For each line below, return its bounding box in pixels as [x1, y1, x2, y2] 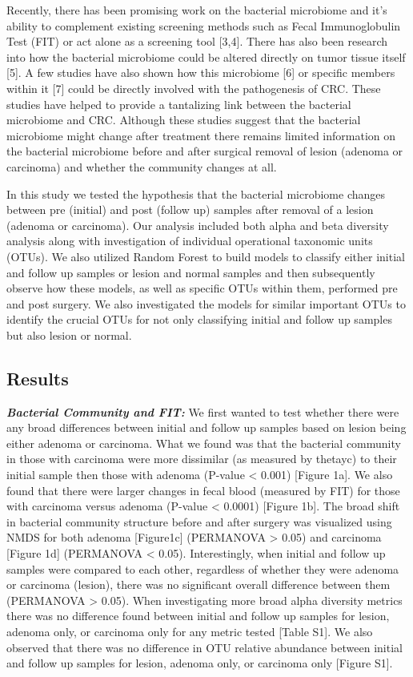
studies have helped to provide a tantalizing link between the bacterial [6, 95, 351, 112]
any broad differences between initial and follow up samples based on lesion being [6, 419, 407, 436]
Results [6, 365, 69, 390]
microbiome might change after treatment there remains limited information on [6, 127, 396, 143]
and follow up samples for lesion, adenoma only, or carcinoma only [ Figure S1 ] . [6, 655, 393, 671]
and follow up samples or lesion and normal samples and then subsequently [6, 264, 375, 280]
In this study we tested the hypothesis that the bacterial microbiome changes [6, 185, 386, 202]
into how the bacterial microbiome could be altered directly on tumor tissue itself [6, 48, 406, 65]
